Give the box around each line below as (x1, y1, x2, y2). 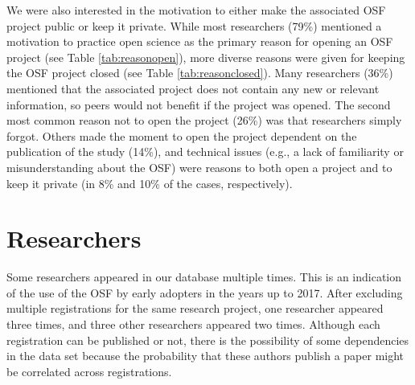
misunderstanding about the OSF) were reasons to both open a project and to (6, 158, 392, 175)
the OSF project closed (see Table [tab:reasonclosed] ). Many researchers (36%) (6, 64, 393, 81)
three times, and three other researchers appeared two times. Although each (6, 316, 380, 333)
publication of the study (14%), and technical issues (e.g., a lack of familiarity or (6, 143, 404, 160)
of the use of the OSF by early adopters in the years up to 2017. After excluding (6, 284, 403, 301)
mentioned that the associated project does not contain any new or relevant (6, 80, 380, 96)
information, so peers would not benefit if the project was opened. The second (6, 96, 391, 113)
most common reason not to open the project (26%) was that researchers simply (6, 112, 402, 129)
